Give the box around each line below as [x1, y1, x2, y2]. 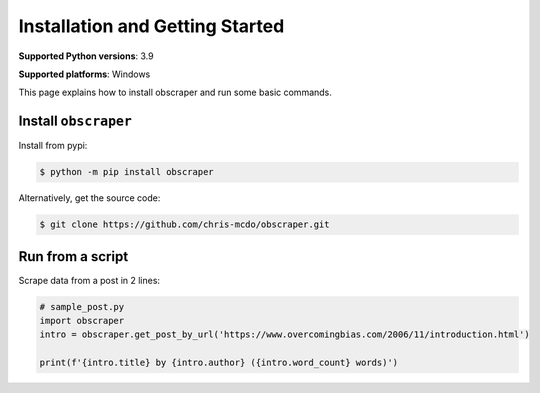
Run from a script [18, 248, 129, 265]
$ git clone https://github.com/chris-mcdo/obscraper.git [39, 219, 330, 230]
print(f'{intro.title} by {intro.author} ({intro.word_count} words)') [39, 357, 399, 369]
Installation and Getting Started [18, 15, 285, 37]
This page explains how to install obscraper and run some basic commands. [18, 86, 332, 99]
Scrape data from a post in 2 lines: [18, 274, 160, 286]
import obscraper [39, 315, 125, 327]
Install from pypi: [18, 140, 88, 152]
